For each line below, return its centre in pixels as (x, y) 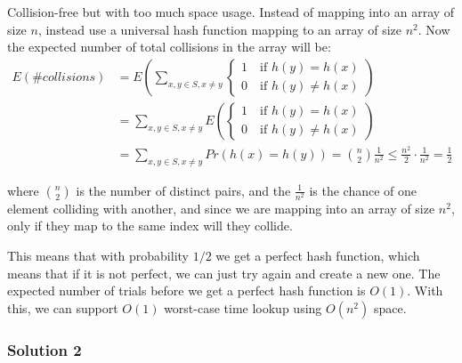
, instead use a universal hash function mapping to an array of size (219, 29)
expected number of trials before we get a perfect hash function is (186, 290)
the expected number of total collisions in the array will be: (169, 47)
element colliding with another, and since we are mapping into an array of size (221, 208)
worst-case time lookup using (243, 307)
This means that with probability (98, 256)
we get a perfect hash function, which (318, 256)
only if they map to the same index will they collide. (150, 226)
